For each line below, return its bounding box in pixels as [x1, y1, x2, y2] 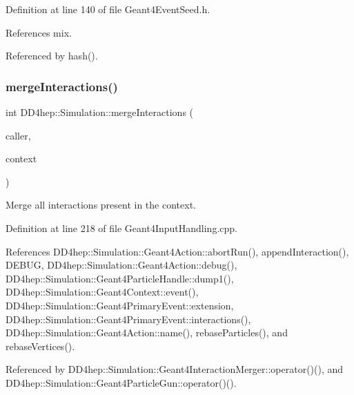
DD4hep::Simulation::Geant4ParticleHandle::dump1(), [6, 271, 234, 285]
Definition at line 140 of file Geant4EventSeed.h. [6, 2, 210, 16]
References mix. [6, 25, 72, 39]
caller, [6, 128, 31, 142]
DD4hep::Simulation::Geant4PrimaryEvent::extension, [6, 298, 234, 312]
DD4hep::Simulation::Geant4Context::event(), [6, 285, 199, 299]
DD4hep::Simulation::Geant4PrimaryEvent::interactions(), [6, 311, 251, 326]
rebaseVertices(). [6, 338, 75, 353]
